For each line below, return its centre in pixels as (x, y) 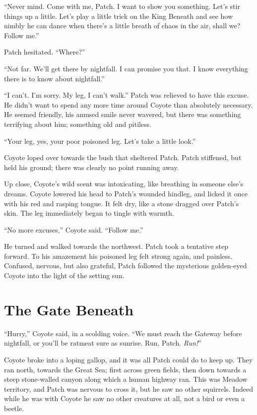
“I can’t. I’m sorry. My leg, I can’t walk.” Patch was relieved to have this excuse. (127, 95)
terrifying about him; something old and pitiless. (78, 124)
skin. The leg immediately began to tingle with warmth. (89, 213)
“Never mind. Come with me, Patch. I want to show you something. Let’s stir (122, 6)
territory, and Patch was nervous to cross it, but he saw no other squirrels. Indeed (128, 388)
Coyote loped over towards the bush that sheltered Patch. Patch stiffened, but (123, 157)
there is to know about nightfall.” (54, 78)
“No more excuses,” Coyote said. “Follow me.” (74, 229)
